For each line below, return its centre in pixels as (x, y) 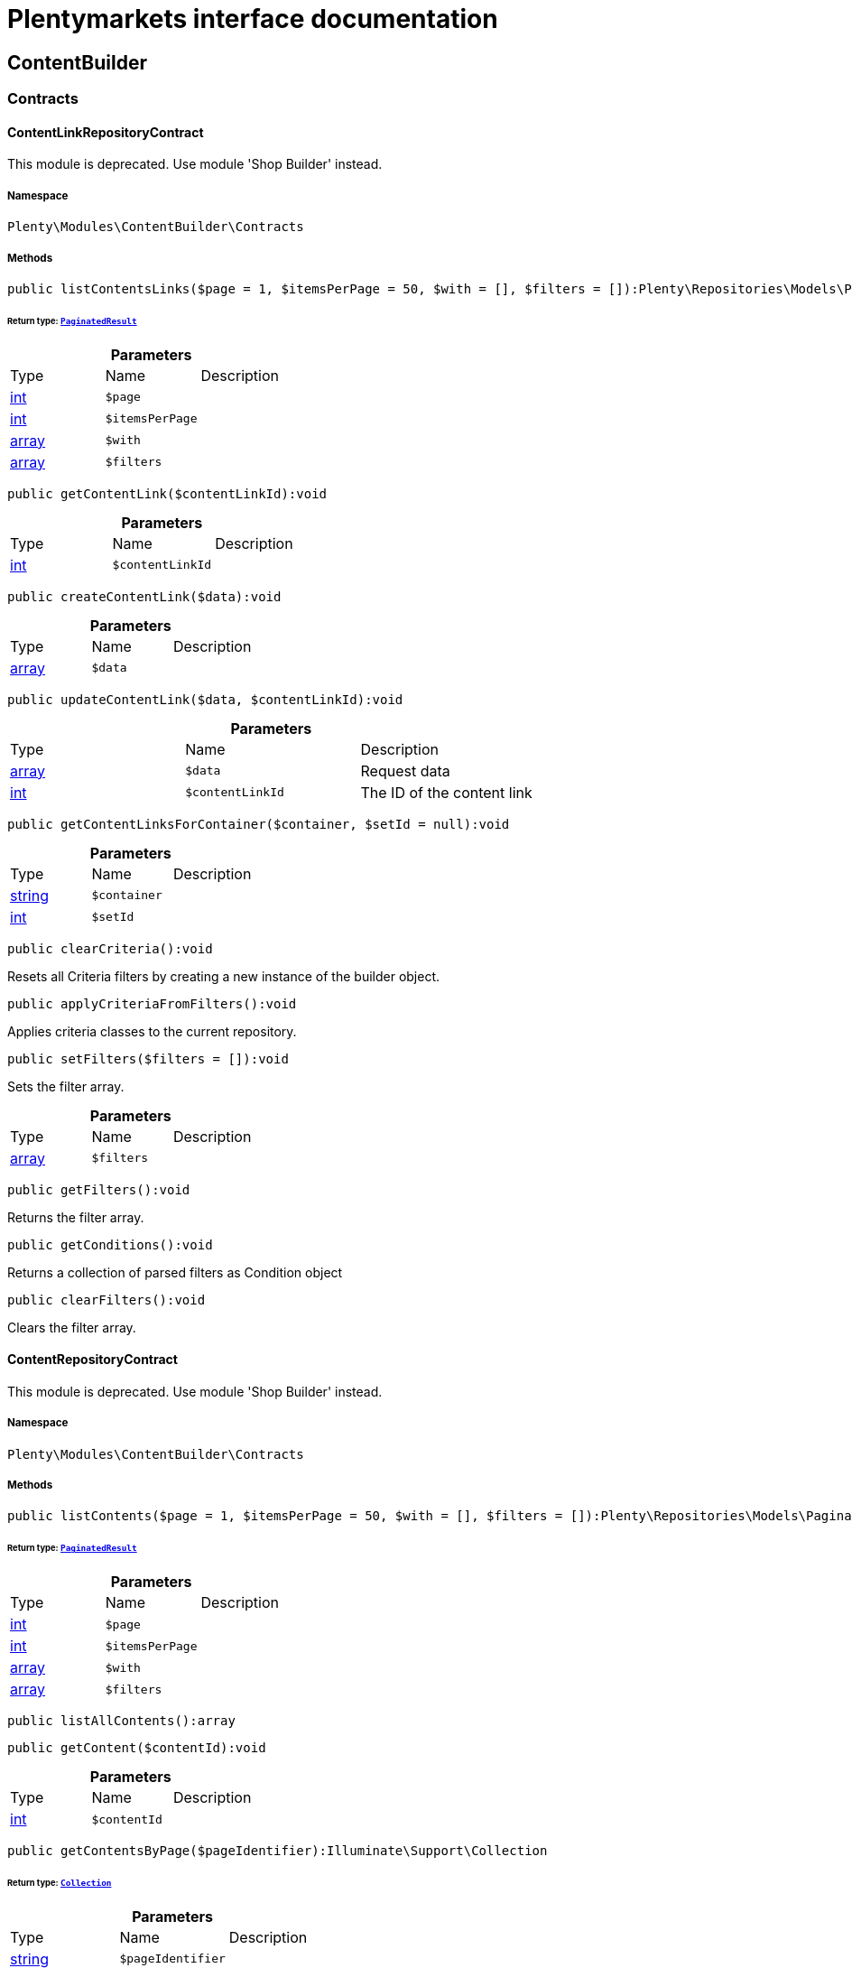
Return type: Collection (60, 1882)
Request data (405, 770)
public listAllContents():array (121, 1721)
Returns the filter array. (76, 1217)
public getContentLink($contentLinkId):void (167, 493)
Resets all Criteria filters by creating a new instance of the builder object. (224, 976)
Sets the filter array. (66, 1086)
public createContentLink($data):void (144, 596)
